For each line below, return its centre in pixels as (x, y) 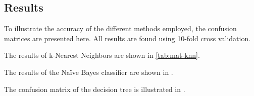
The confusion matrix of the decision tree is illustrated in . (95, 89)
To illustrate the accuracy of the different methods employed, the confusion (120, 28)
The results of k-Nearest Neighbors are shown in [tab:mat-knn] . (102, 55)
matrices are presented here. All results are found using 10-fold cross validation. (128, 38)
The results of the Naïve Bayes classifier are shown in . (89, 72)
